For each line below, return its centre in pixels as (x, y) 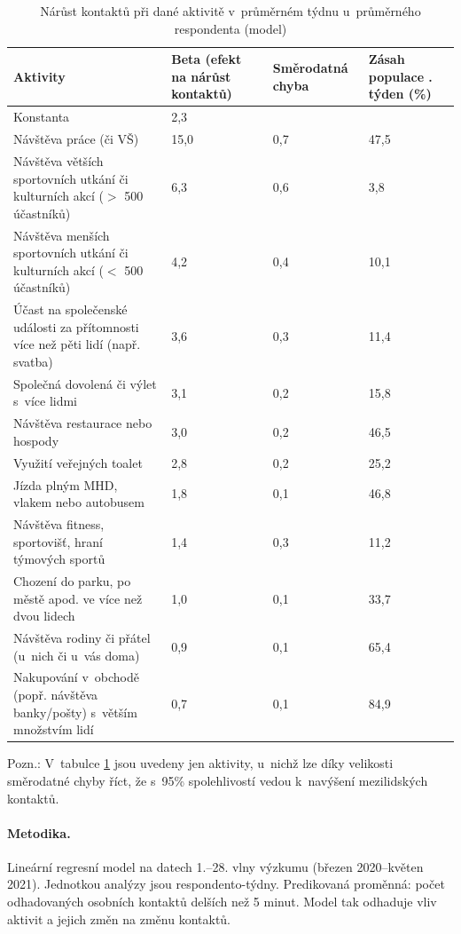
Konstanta (42, 117)
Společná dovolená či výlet (85, 383)
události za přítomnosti (76, 326)
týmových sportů (59, 559)
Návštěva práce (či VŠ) (76, 139)
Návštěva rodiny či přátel (82, 637)
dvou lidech (44, 616)
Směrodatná (310, 67)
